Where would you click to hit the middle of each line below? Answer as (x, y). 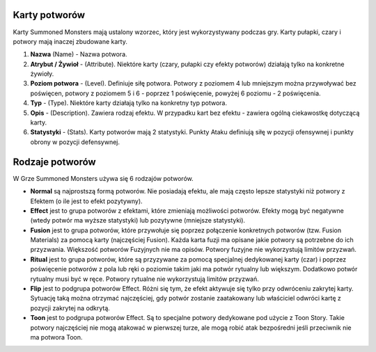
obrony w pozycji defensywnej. (75, 142)
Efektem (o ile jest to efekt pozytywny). (86, 201)
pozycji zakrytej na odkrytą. (70, 308)
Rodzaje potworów (55, 162)
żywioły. (42, 74)
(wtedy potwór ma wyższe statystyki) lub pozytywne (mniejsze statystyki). (138, 221)
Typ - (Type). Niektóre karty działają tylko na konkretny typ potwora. (129, 103)
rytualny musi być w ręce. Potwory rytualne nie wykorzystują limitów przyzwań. (144, 279)
